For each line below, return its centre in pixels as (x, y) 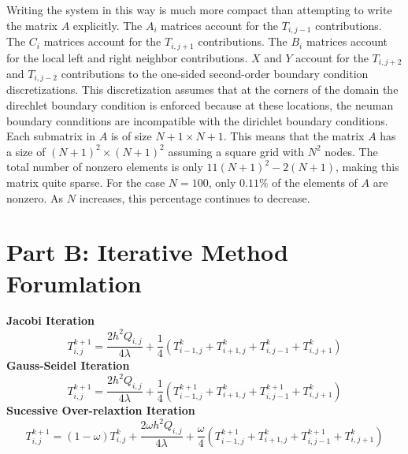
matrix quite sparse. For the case (86, 182)
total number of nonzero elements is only (105, 167)
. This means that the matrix (294, 136)
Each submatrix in (51, 136)
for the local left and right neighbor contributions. (127, 57)
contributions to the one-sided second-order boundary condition (215, 73)
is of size (131, 136)
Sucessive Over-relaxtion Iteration (101, 410)
